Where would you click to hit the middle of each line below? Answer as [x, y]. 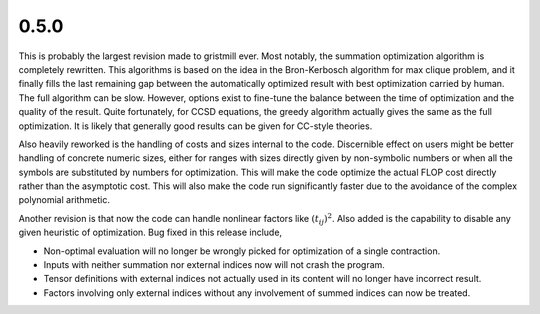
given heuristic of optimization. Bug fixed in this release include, [150, 232]
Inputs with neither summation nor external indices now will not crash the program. [214, 265]
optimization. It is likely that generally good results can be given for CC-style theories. [195, 126]
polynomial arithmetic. [64, 200]
